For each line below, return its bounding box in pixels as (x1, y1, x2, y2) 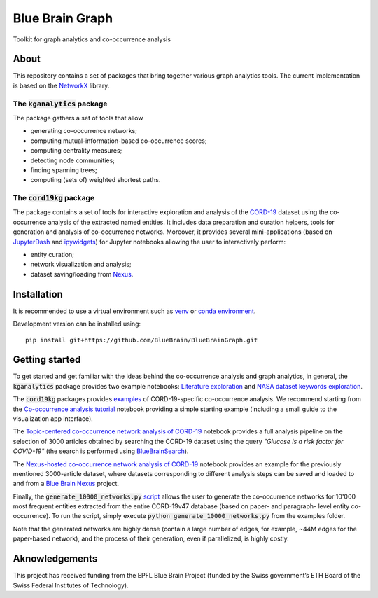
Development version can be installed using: (13, 319, 141, 328)
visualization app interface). (13, 414, 94, 423)
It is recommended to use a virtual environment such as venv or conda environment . (13, 307, 256, 315)
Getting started (13, 354, 81, 366)
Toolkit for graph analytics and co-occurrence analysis (13, 35, 171, 43)
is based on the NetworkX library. (13, 81, 110, 90)
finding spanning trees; (30, 165, 97, 174)
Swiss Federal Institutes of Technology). (13, 581, 129, 590)
